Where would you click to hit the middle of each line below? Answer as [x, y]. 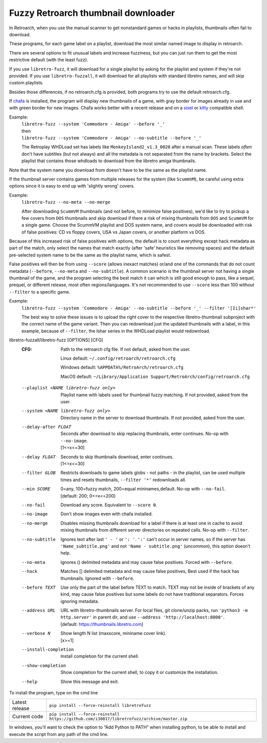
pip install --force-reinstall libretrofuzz [100, 705]
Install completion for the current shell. [100, 656]
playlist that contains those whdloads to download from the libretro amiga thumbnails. [109, 161]
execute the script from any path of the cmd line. [59, 734]
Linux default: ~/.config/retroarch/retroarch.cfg [118, 358]
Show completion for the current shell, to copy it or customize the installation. [139, 673]
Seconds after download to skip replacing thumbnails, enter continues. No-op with [144, 433]
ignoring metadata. [80, 601]
